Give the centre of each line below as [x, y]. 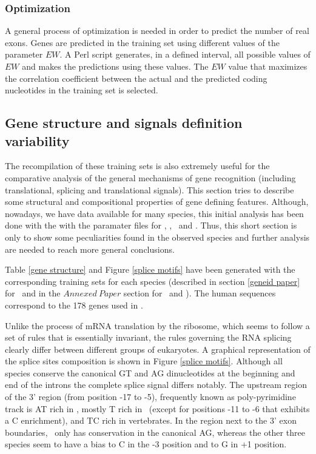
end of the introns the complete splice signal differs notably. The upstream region [156, 385]
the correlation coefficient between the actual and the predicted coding [136, 78]
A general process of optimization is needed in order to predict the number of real [157, 31]
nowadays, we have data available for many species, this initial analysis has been [154, 213]
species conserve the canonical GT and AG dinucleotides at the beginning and [150, 372]
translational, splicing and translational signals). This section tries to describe [150, 189]
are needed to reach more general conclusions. [90, 249]
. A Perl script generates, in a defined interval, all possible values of [185, 54]
